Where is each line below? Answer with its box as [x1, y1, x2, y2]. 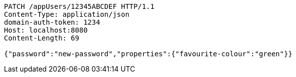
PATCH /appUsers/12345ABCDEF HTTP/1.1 [4, 2, 155, 10]
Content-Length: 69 [4, 34, 79, 42]
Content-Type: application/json [4, 10, 129, 18]
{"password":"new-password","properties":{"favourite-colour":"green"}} [4, 50, 293, 58]
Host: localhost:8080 [4, 26, 88, 34]
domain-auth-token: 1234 [4, 18, 100, 26]
